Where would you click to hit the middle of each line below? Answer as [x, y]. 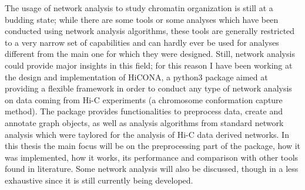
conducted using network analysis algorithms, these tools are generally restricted [150, 31]
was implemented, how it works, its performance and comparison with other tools [152, 157]
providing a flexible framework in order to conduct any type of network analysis [148, 88]
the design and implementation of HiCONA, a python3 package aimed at [136, 77]
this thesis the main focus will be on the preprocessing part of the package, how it [153, 146]
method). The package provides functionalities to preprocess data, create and [144, 111]
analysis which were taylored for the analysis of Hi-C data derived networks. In [147, 134]
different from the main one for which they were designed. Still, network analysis [150, 54]
